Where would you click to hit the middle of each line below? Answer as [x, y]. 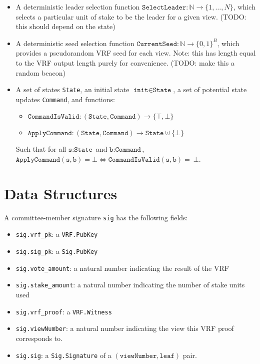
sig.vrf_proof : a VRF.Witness [64, 311]
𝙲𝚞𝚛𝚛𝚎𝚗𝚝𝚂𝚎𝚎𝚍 [157, 44]
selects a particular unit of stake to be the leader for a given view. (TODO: [131, 16]
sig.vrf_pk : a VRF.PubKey [57, 234]
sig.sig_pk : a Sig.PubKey [57, 251]
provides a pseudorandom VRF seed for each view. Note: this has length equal [136, 53]
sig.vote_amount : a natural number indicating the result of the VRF [122, 268]
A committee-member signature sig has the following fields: [96, 217]
